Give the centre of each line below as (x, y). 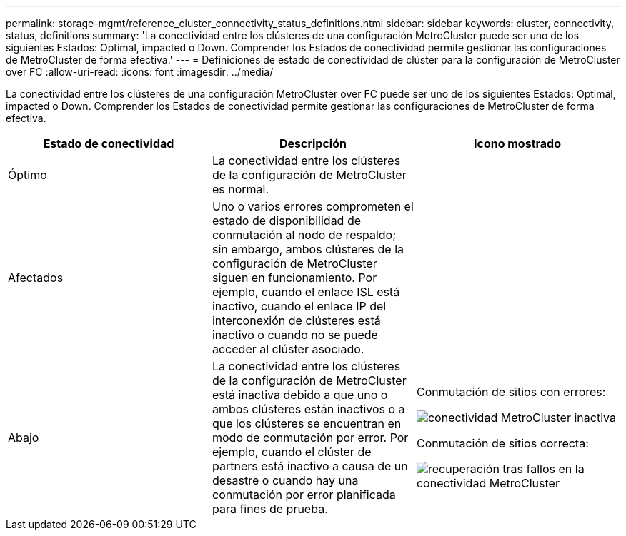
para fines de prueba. (270, 509)
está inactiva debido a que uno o (300, 395)
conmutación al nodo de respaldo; (304, 235)
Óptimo (28, 175)
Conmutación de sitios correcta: (502, 443)
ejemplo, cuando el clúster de (292, 452)
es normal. (240, 189)
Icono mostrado (517, 143)
